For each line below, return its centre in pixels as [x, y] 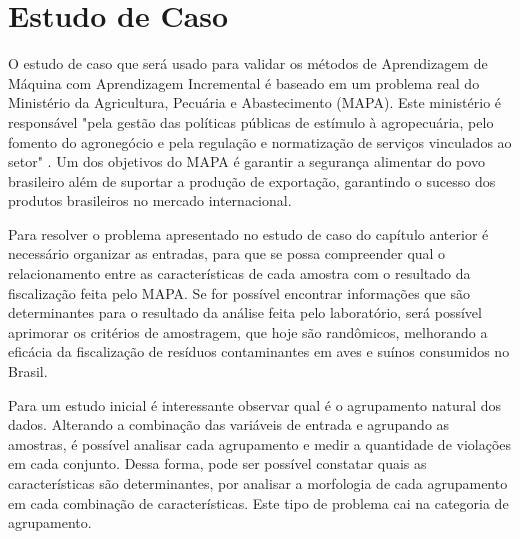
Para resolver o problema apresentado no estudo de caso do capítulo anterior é [248, 233]
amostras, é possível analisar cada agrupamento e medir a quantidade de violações [260, 443]
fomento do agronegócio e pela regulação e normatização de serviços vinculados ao [260, 141]
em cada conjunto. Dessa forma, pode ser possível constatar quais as [217, 463]
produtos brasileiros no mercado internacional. [150, 200]
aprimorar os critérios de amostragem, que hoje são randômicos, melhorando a [248, 331]
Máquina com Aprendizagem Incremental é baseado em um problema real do [244, 82]
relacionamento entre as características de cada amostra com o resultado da [239, 273]
